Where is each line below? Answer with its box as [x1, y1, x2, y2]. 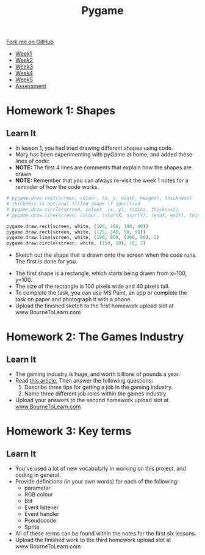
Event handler [24, 510, 60, 518]
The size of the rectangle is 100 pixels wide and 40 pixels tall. [15, 282, 170, 290]
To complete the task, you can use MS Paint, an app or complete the [15, 289, 187, 296]
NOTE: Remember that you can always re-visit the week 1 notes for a [15, 177, 189, 184]
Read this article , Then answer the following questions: [15, 377, 154, 384]
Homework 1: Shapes [6, 104, 116, 118]
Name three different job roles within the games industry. [24, 390, 168, 397]
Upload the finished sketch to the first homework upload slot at [15, 302, 174, 309]
